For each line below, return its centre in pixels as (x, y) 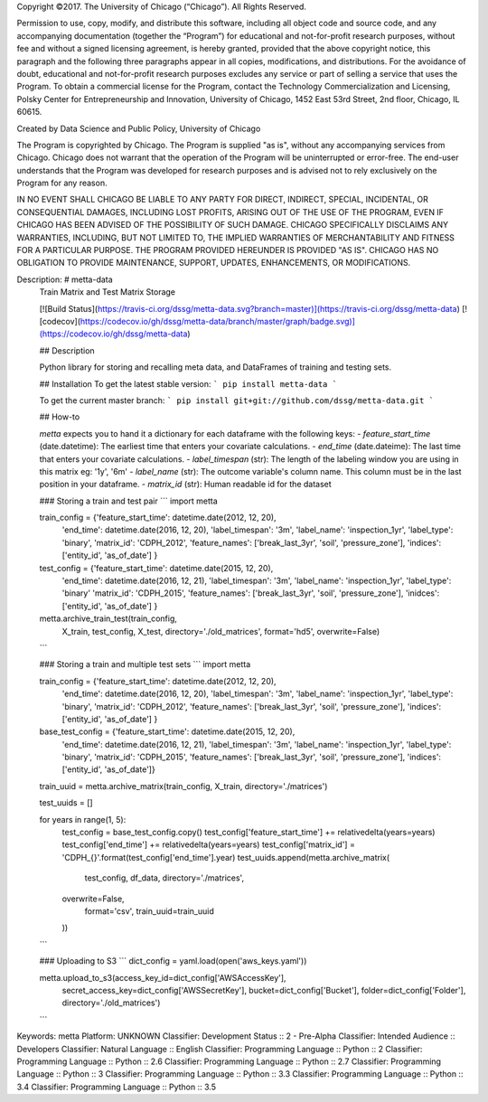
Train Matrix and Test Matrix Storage (108, 292)
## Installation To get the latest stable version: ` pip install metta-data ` (188, 383)
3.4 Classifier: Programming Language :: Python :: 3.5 (117, 1087)
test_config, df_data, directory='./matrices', (164, 878)
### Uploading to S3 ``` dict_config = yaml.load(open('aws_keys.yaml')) (173, 961)
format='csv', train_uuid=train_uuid (149, 911)
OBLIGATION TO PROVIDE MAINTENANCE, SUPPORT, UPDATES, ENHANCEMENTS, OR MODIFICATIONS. (214, 263)
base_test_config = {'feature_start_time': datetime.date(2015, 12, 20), (167, 731)
